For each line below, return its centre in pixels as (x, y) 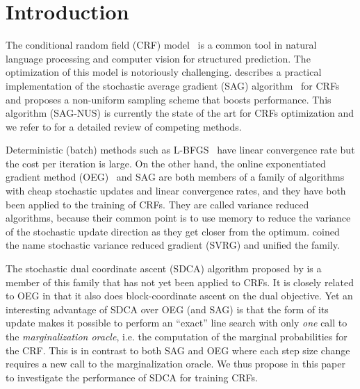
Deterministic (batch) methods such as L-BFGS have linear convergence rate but (180, 150)
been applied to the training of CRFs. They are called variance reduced (157, 204)
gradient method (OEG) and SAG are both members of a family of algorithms (175, 177)
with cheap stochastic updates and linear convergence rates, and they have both (176, 191)
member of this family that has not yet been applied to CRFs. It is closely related (180, 282)
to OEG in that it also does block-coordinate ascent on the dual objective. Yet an (179, 296)
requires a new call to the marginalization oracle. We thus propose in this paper (175, 364)
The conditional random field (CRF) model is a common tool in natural (161, 45)
